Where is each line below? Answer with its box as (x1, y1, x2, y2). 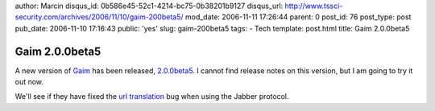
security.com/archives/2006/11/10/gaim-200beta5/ (14, 12, 184, 22)
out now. (14, 77, 44, 87)
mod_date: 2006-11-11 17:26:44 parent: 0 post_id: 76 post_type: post (184, 12, 412, 22)
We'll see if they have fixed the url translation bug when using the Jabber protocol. (14, 92, 289, 101)
